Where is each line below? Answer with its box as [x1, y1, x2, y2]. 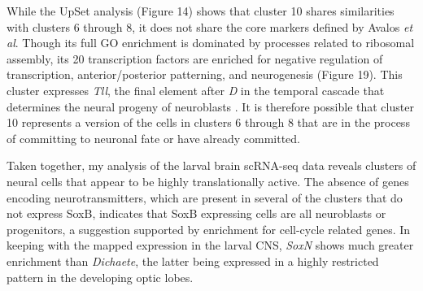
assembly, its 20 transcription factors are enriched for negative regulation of [7, 50, 383, 67]
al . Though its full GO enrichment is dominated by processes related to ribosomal [7, 34, 415, 51]
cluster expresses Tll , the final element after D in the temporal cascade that [7, 81, 385, 98]
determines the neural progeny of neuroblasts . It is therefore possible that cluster [7, 98, 414, 115]
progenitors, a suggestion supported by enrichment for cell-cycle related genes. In [7, 220, 411, 237]
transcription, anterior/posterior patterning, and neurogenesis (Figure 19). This [7, 66, 403, 83]
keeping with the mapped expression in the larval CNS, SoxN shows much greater [7, 237, 414, 254]
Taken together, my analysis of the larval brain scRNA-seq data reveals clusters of [7, 157, 416, 174]
